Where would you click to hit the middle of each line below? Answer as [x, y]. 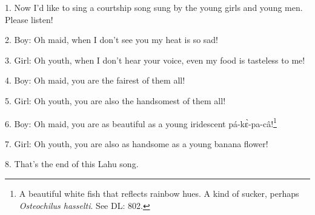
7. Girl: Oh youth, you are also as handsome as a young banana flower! [137, 143]
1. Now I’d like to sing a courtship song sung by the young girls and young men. [154, 7]
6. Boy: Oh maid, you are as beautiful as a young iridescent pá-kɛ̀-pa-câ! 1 [141, 122]
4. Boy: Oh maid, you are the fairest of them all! [95, 80]
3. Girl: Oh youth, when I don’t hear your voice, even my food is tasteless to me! [155, 60]
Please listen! [29, 19]
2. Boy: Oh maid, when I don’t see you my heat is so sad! [112, 40]
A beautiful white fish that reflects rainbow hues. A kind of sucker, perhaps [159, 193]
